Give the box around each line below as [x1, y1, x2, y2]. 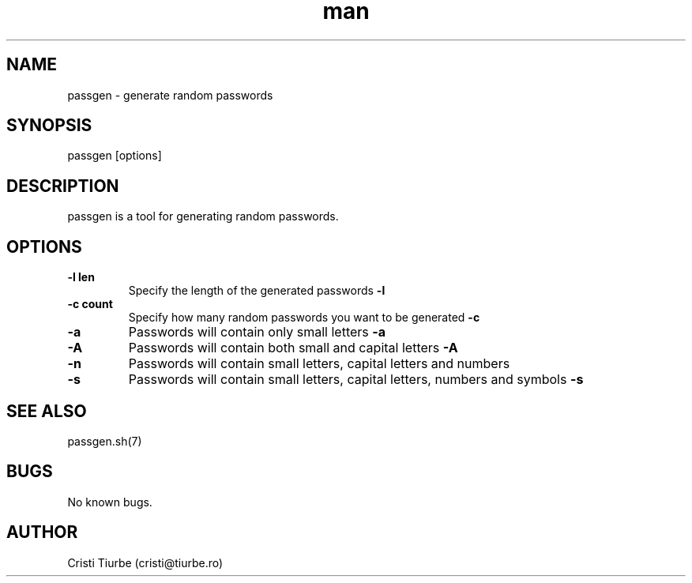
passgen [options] [67, 149, 162, 163]
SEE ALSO [6, 401, 87, 421]
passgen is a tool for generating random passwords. [67, 209, 339, 224]
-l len [67, 270, 95, 284]
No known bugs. [67, 495, 152, 509]
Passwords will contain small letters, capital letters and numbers [128, 355, 510, 372]
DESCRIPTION [6, 175, 119, 196]
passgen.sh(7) [67, 434, 142, 448]
